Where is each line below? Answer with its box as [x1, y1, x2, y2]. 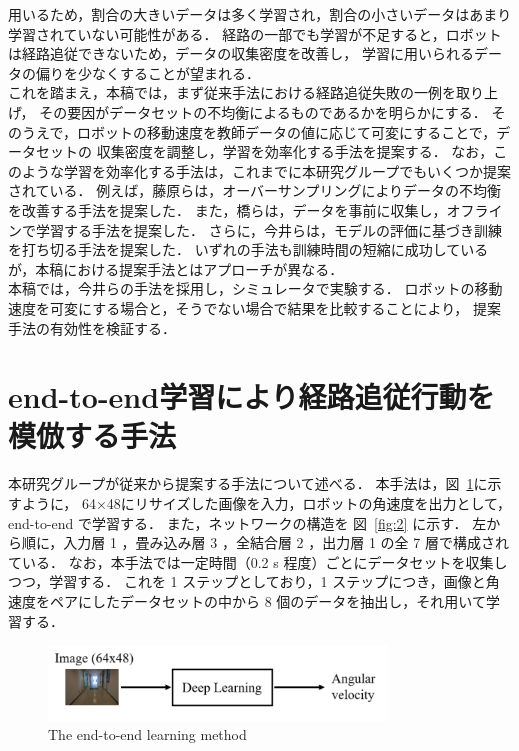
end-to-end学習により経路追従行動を [8, 376, 495, 417]
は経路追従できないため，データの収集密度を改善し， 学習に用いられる [8, 43, 474, 64]
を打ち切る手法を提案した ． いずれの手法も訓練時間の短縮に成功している [8, 239, 489, 260]
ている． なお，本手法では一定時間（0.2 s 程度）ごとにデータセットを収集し [8, 551, 508, 572]
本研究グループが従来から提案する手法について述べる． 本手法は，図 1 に [8, 473, 488, 494]
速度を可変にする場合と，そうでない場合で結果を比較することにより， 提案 [8, 297, 501, 318]
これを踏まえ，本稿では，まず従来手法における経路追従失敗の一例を [8, 82, 456, 103]
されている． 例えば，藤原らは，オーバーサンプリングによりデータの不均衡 [8, 180, 502, 201]
